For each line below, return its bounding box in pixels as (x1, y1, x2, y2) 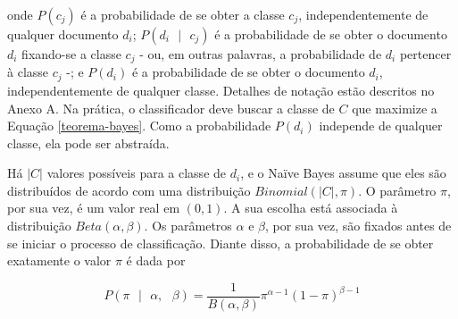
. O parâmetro (358, 180, 437, 199)
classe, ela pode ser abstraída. (7, 133, 170, 152)
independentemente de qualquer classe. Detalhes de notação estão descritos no (7, 80, 435, 99)
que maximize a (352, 98, 437, 117)
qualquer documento (7, 25, 119, 43)
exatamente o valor (7, 251, 112, 270)
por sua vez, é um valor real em (7, 198, 180, 217)
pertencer (399, 45, 452, 63)
